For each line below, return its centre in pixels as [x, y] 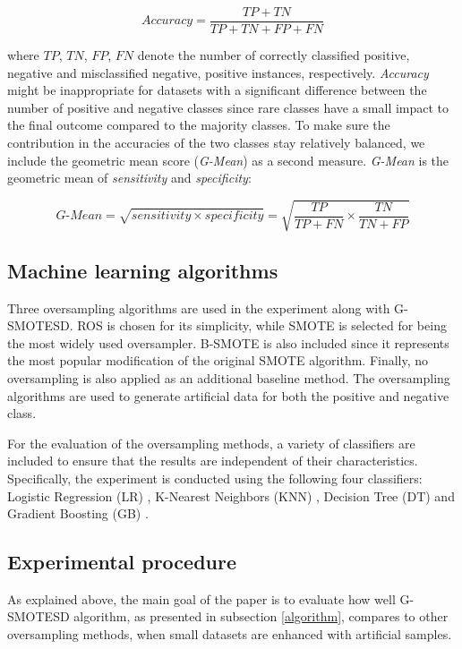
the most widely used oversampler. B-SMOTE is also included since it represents [228, 342]
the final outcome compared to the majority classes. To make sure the [199, 125]
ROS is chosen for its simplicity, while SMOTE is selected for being [262, 325]
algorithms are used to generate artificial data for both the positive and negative [228, 395]
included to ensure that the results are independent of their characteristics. [213, 461]
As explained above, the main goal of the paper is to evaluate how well [201, 598]
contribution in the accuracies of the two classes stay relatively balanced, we [216, 143]
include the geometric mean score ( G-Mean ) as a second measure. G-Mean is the [228, 160]
